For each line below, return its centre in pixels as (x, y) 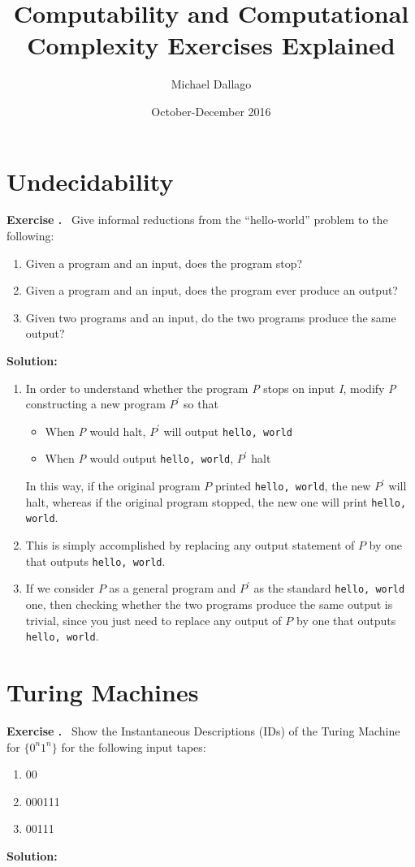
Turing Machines (103, 692)
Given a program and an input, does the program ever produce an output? (212, 290)
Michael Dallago (211, 84)
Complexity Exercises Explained (211, 45)
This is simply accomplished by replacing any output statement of (190, 545)
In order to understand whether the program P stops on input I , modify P (211, 388)
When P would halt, (95, 431)
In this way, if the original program (113, 486)
